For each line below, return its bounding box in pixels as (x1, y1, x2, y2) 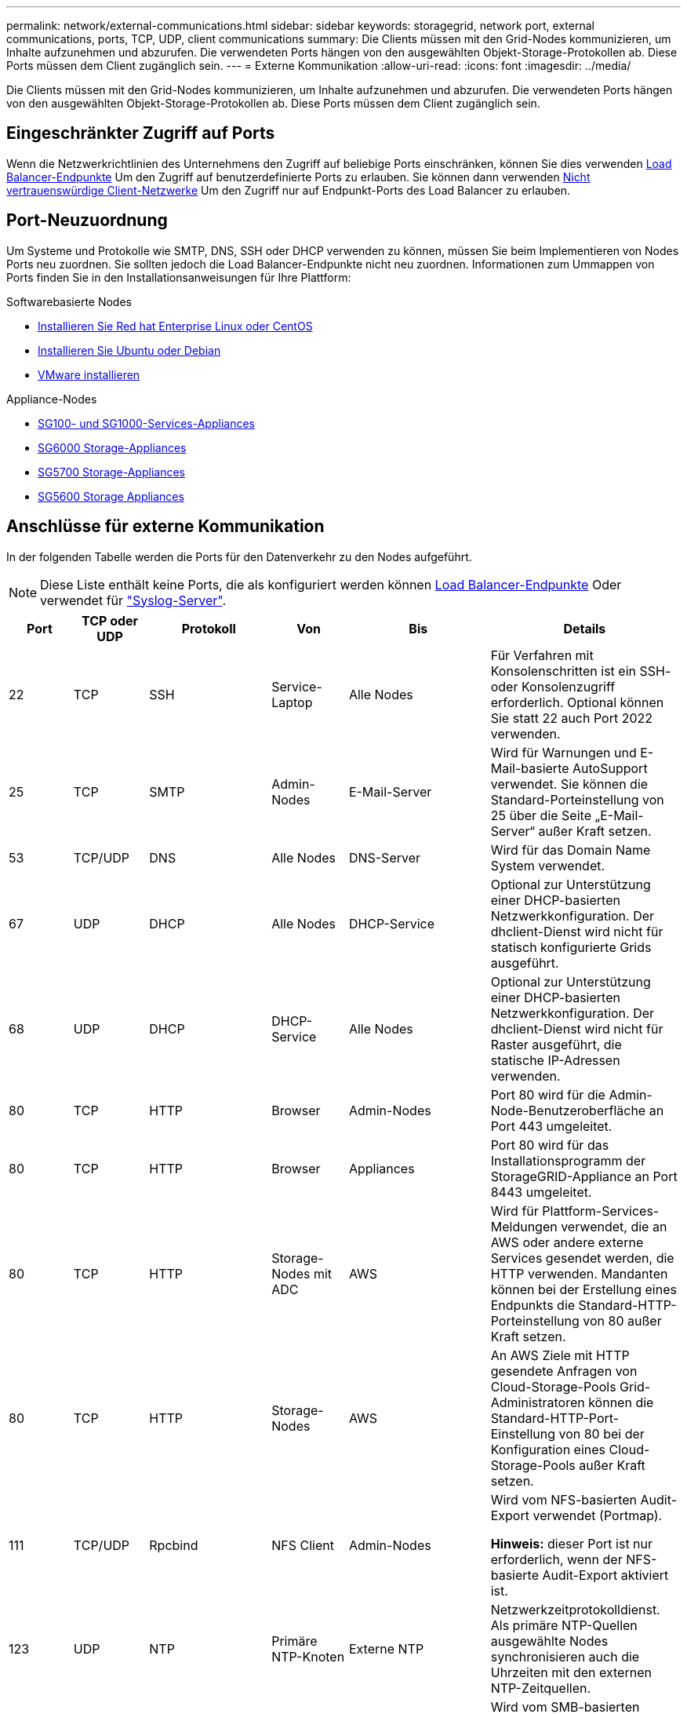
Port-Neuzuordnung (6, 210, 168, 231)
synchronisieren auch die (490, 1648, 640, 1665)
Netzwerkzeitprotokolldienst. (490, 1601, 660, 1617)
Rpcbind (149, 1537, 198, 1553)
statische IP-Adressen (490, 1052, 620, 1068)
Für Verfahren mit (490, 647, 594, 663)
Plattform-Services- (542, 1202, 660, 1219)
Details (563, 620, 606, 636)
